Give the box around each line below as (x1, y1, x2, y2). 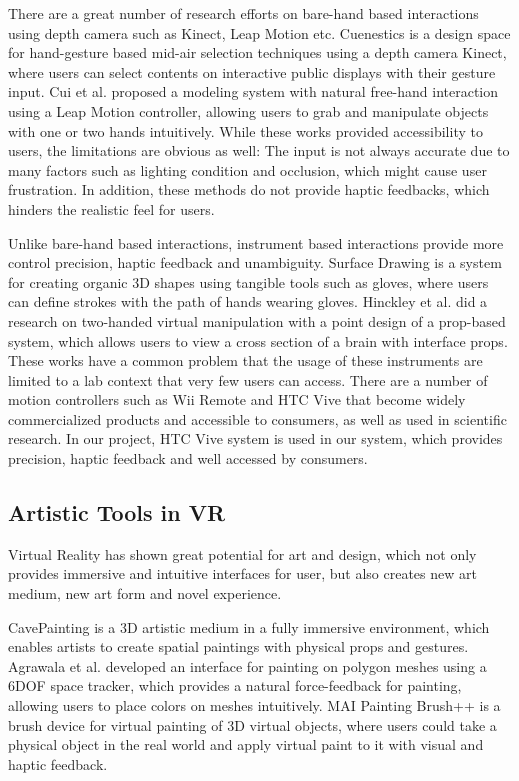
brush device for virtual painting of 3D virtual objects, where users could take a (8, 714, 497, 735)
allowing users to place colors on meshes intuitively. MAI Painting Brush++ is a (8, 695, 501, 716)
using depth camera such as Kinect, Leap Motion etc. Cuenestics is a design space (8, 22, 511, 43)
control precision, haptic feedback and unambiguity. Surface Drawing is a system (8, 252, 502, 273)
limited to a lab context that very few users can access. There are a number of (8, 369, 488, 390)
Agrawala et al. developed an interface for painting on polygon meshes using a (8, 655, 487, 676)
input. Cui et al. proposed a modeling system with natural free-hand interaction (8, 81, 499, 102)
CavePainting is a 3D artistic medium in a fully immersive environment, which (8, 616, 490, 637)
